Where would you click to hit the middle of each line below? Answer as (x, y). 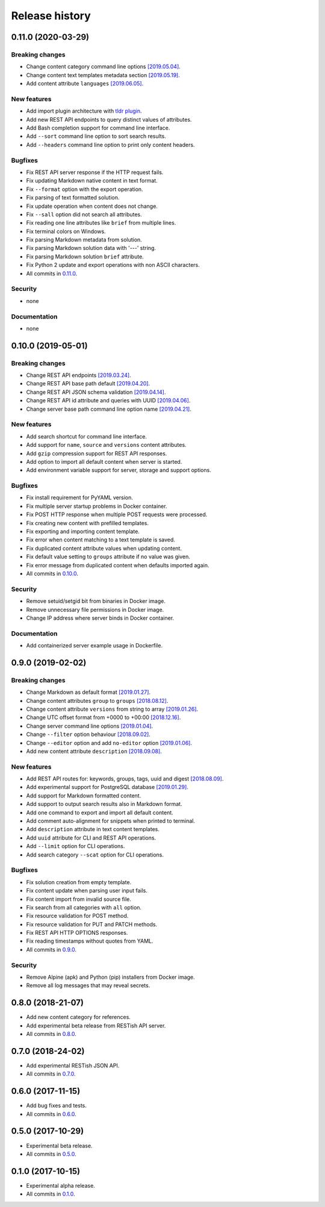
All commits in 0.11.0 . (52, 273)
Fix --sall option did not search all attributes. (84, 214)
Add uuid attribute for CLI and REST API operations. (91, 838)
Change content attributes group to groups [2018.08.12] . (97, 700)
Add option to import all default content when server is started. (104, 461)
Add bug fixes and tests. (57, 1106)
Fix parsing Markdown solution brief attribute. (85, 257)
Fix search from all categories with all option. (84, 907)
